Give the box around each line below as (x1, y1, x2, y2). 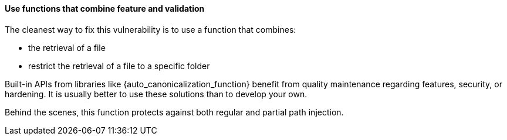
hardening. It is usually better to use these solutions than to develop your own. (5, 88, 307, 99)
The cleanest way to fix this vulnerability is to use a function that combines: (5, 24, 296, 35)
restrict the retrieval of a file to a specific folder (28, 60, 210, 71)
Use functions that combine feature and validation (5, 4, 205, 13)
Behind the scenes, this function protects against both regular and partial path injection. (5, 107, 344, 117)
